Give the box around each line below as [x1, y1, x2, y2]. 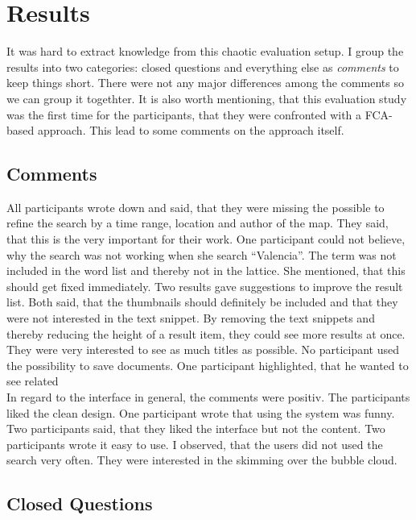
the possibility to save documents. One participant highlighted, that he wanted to [6, 356, 409, 373]
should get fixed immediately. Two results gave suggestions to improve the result [6, 277, 403, 294]
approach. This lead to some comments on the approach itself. [37, 122, 344, 139]
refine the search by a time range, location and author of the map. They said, [6, 214, 389, 231]
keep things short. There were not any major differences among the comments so [6, 74, 405, 91]
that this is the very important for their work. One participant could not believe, [6, 231, 406, 248]
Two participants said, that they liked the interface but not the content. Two [6, 420, 385, 437]
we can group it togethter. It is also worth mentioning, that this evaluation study [6, 89, 407, 106]
